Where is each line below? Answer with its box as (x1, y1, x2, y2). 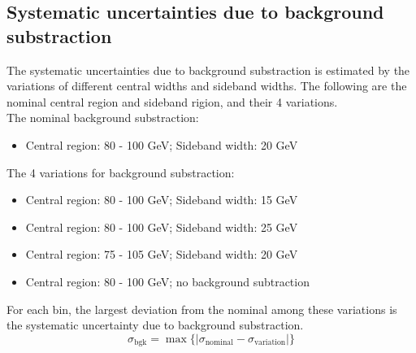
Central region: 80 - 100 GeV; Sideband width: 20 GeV (25, 136, 298, 153)
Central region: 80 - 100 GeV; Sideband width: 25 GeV (25, 218, 298, 235)
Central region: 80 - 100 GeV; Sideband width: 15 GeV (25, 191, 298, 208)
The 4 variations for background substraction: (6, 163, 235, 181)
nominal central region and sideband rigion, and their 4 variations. (6, 93, 338, 110)
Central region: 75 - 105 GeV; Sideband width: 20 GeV (25, 246, 298, 263)
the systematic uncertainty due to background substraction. (6, 316, 304, 333)
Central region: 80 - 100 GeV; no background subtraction (25, 272, 310, 290)
